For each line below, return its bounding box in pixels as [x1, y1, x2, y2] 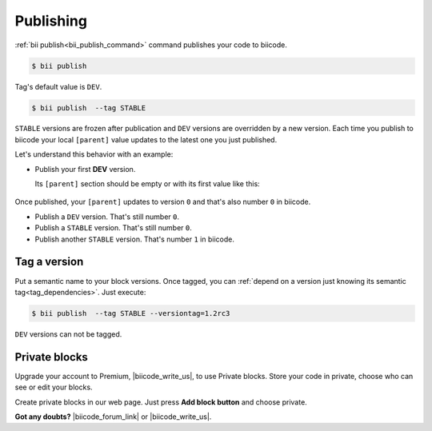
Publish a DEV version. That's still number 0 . [34, 212, 180, 221]
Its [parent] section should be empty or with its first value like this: [34, 179, 260, 189]
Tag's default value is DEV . [14, 82, 102, 91]
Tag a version [14, 255, 84, 269]
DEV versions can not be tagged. [14, 329, 122, 339]
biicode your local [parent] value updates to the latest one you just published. [14, 134, 278, 144]
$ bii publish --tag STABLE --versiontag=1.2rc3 [31, 309, 230, 317]
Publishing [14, 12, 88, 30]
